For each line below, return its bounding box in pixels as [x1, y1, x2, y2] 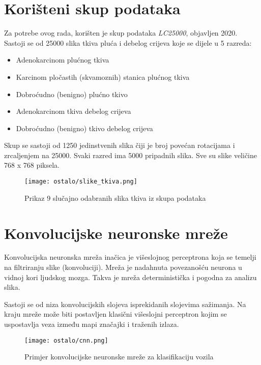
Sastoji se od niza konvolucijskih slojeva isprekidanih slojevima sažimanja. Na [4, 298, 246, 309]
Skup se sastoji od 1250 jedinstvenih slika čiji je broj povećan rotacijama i [4, 140, 235, 150]
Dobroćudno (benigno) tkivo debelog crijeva [16, 123, 153, 133]
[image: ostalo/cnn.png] [24, 337, 108, 344]
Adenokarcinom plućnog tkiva [16, 54, 109, 65]
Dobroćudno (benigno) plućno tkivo [16, 88, 128, 99]
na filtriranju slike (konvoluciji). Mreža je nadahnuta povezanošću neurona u [4, 262, 242, 272]
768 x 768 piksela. [4, 160, 60, 170]
